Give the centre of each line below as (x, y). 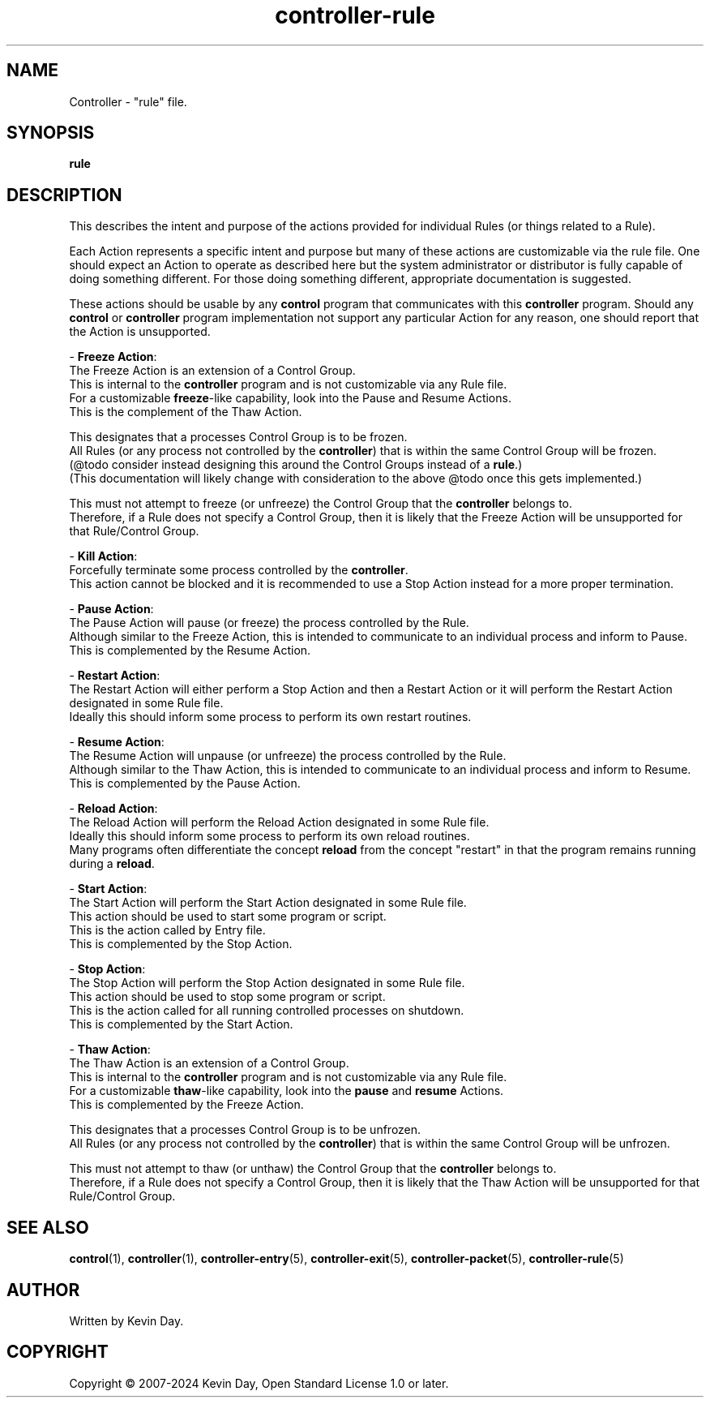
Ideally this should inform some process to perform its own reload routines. (269, 836)
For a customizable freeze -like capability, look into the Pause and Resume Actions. (290, 398)
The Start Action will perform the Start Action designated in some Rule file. (268, 903)
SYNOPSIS (51, 133)
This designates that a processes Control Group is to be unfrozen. (245, 1130)
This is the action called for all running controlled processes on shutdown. (267, 1011)
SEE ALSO (48, 1227)
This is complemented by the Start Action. (181, 1024)
